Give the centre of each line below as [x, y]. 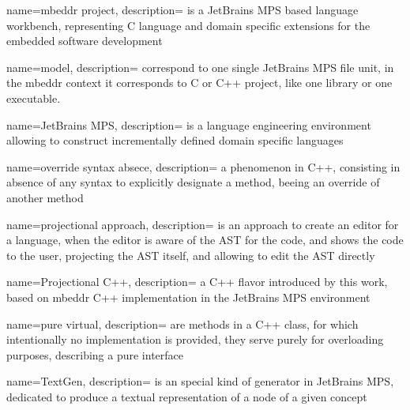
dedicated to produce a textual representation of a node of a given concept [187, 396]
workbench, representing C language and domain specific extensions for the [188, 25]
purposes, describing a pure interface [95, 354]
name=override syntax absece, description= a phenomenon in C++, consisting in [203, 166]
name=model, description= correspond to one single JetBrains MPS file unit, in [200, 67]
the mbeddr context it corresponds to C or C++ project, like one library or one [199, 83]
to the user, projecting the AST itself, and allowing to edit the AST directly [191, 255]
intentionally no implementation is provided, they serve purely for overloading [195, 339]
